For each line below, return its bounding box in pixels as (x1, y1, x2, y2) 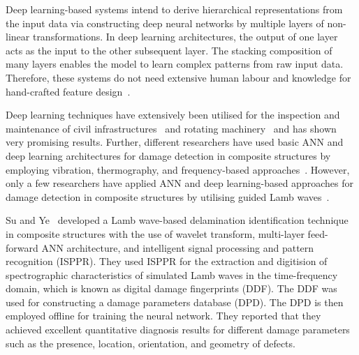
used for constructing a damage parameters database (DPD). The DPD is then (6, 294, 344, 309)
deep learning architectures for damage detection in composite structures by (6, 148, 331, 163)
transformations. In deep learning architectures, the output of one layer (32, 29, 338, 44)
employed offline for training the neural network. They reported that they (6, 308, 321, 323)
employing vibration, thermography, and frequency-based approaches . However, (6, 162, 350, 176)
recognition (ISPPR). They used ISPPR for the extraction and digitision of (6, 254, 328, 269)
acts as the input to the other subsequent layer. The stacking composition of (6, 43, 332, 57)
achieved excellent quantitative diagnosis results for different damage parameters (6, 322, 350, 337)
